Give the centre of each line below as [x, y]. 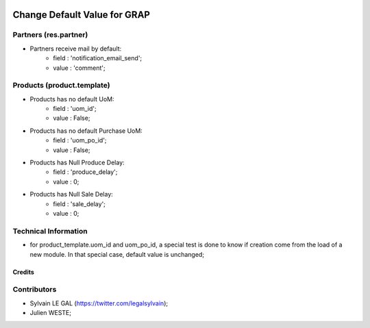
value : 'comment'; [79, 68]
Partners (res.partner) [50, 35]
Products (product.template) [61, 86]
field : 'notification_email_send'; [98, 58]
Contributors [35, 290]
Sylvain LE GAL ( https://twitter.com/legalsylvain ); [99, 303]
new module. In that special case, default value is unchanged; [117, 254]
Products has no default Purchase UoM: [86, 131]
